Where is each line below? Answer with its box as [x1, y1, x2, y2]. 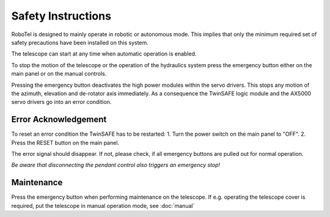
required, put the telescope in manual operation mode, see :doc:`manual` [11, 202, 195, 209]
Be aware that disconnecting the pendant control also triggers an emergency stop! [11, 161, 221, 169]
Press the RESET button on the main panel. [11, 139, 119, 146]
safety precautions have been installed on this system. [11, 39, 149, 46]
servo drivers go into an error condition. [11, 98, 112, 106]
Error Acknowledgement [11, 114, 107, 125]
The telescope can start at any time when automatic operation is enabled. [11, 50, 197, 57]
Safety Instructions [11, 9, 111, 23]
